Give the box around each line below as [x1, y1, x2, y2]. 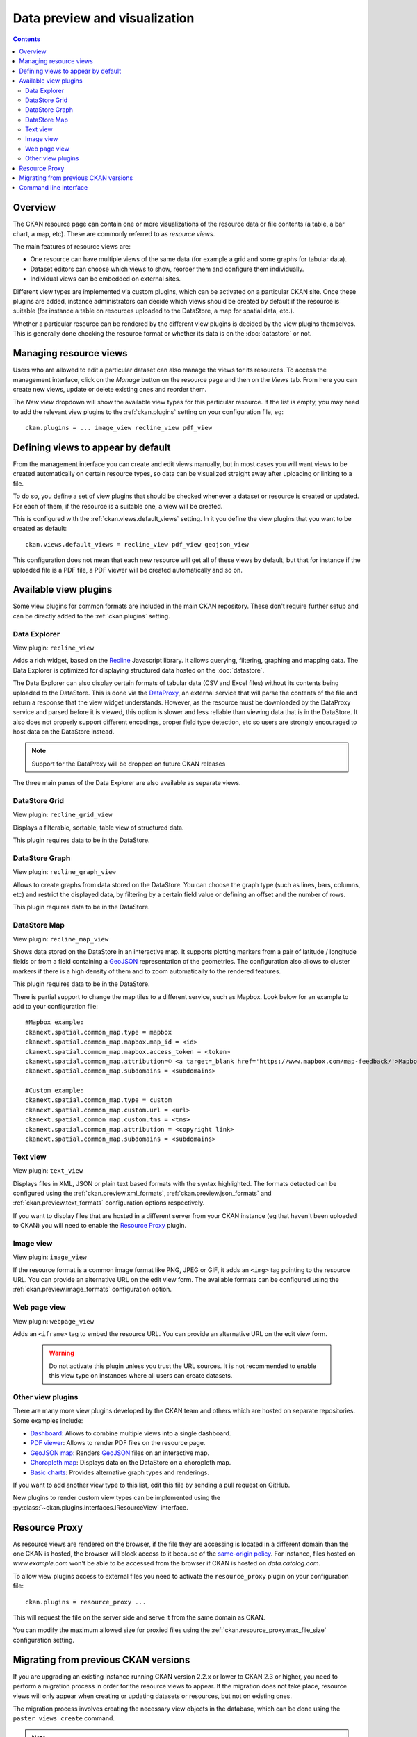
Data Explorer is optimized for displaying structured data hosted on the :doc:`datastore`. [13, 666, 265, 674]
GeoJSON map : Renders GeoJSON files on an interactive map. [30, 1449, 210, 1457]
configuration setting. [13, 1636, 74, 1644]
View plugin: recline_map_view [13, 935, 109, 943]
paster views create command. [13, 1714, 115, 1722]
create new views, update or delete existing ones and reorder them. [13, 385, 207, 393]
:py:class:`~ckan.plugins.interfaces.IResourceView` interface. [13, 1503, 188, 1511]
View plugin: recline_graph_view [13, 868, 116, 876]
